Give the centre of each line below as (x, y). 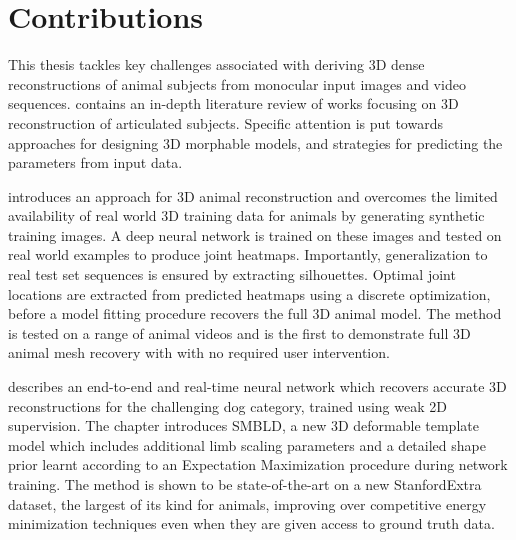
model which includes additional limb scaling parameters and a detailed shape (247, 444)
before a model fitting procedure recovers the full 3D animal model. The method (255, 313)
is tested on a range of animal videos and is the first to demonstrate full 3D (239, 332)
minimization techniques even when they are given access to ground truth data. (251, 523)
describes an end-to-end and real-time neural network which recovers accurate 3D (257, 386)
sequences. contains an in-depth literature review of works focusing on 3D (233, 103)
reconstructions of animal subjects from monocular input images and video (237, 83)
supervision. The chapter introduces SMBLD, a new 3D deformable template (243, 425)
